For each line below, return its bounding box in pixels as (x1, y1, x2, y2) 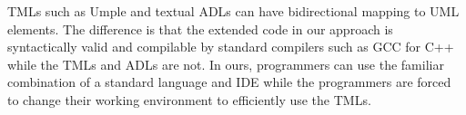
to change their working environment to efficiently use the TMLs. (7, 90, 371, 109)
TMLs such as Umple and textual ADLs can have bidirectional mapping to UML (7, 2, 460, 20)
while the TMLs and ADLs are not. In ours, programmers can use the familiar (7, 54, 444, 73)
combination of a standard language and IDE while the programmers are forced (7, 72, 451, 91)
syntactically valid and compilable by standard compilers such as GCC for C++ (7, 37, 454, 56)
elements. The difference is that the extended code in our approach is (7, 19, 393, 38)
